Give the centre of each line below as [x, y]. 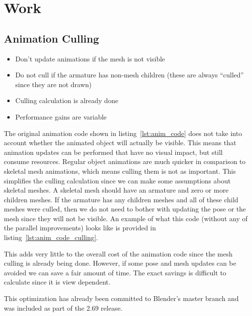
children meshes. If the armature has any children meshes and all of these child [121, 199]
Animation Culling [52, 38]
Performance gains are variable [61, 116]
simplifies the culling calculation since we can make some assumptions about [117, 180]
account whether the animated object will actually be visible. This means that [120, 143]
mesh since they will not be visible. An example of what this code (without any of [126, 218]
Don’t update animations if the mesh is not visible [90, 58]
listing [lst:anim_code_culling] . [51, 237]
